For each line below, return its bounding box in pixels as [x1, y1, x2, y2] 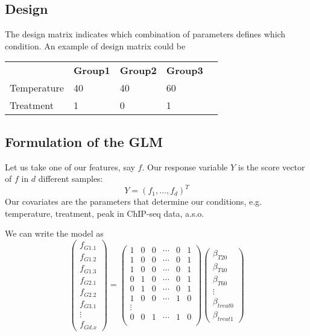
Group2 [119, 63, 157, 78]
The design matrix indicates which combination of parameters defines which [5, 28, 286, 40]
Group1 [73, 63, 110, 78]
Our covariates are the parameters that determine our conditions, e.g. [5, 195, 262, 208]
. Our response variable [142, 160, 228, 173]
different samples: [38, 172, 103, 185]
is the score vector [238, 160, 305, 173]
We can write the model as [5, 227, 104, 240]
